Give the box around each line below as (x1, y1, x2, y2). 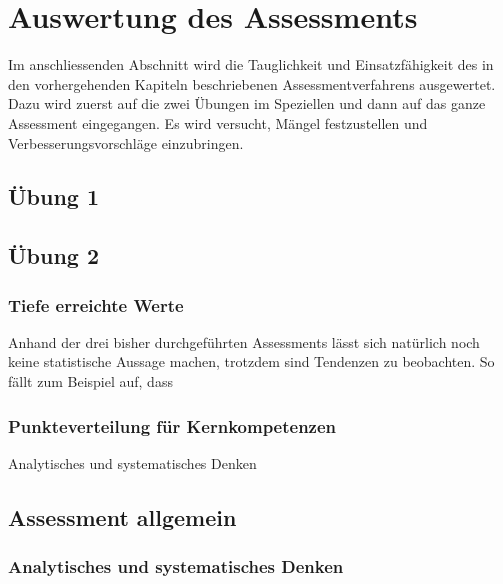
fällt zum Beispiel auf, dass (8, 371, 173, 392)
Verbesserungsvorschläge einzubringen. (8, 132, 244, 153)
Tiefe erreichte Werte (8, 292, 184, 317)
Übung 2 (8, 240, 100, 271)
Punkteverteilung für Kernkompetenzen (8, 413, 337, 438)
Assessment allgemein (8, 501, 237, 532)
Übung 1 (8, 181, 100, 212)
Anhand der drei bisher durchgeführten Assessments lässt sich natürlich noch (8, 331, 480, 352)
